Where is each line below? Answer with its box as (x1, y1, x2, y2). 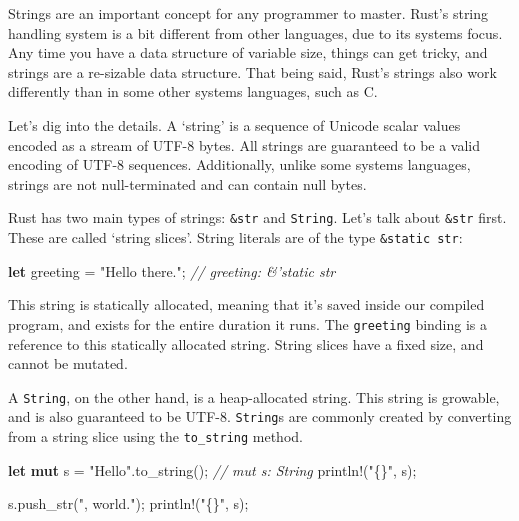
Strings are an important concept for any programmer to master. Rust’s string (8, 3, 489, 23)
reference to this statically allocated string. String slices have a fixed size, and (8, 333, 484, 354)
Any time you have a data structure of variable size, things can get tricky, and (8, 42, 488, 63)
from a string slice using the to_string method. (8, 426, 303, 446)
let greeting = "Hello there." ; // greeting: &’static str (8, 260, 336, 281)
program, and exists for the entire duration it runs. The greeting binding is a (8, 313, 488, 334)
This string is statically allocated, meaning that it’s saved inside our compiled (8, 294, 485, 315)
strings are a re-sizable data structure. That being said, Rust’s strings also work (8, 61, 497, 82)
